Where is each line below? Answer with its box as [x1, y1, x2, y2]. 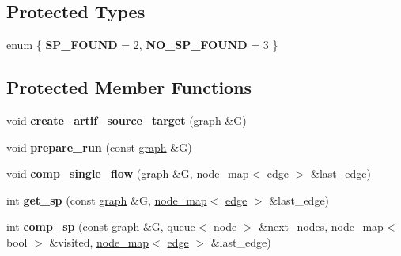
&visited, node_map [49, 233, 149, 250]
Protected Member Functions [6, 75, 252, 100]
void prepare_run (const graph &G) [6, 138, 192, 155]
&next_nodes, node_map [259, 218, 384, 235]
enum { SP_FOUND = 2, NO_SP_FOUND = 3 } [6, 36, 278, 53]
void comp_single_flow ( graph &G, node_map [6, 165, 249, 182]
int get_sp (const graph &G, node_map [6, 191, 207, 208]
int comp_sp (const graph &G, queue [6, 218, 195, 235]
